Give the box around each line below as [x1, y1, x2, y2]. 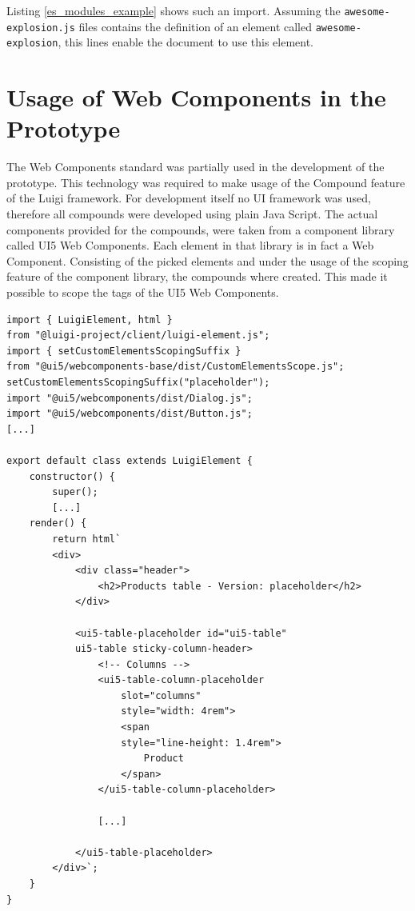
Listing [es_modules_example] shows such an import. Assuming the [6, 2, 341, 18]
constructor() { [29, 470, 116, 482]
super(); [52, 486, 98, 498]
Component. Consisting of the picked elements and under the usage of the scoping [6, 252, 409, 269]
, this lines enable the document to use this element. [58, 34, 313, 50]
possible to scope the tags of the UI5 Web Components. [6, 284, 279, 301]
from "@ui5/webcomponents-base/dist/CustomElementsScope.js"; [6, 361, 345, 373]
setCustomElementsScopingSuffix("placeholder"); [6, 377, 270, 388]
